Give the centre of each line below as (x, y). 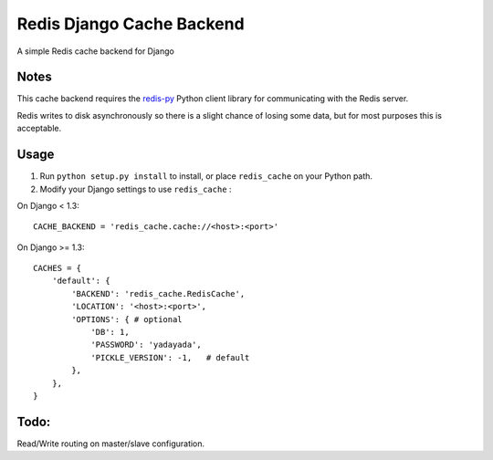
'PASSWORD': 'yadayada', (147, 345)
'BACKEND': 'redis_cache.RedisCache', (158, 293)
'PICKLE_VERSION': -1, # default (170, 357)
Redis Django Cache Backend (131, 24)
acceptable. (39, 129)
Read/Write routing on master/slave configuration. (111, 444)
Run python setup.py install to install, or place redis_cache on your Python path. (206, 176)
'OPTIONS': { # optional (127, 319)
